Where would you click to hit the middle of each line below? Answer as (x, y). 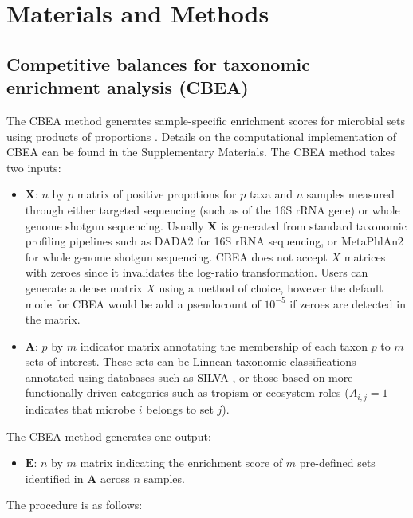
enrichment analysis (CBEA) (128, 87)
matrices (365, 256)
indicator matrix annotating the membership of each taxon (224, 345)
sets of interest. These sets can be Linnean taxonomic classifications (191, 361)
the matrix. (53, 319)
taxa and (271, 194)
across (115, 478)
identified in (54, 478)
